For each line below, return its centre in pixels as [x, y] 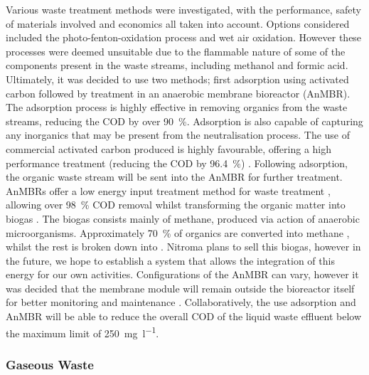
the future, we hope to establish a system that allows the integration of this [170, 260]
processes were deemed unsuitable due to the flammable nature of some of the [176, 51]
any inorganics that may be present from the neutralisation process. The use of [178, 135]
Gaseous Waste [50, 364]
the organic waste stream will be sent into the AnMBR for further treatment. [174, 177]
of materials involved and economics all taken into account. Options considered [178, 23]
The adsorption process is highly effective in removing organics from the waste [177, 107]
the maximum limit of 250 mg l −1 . [82, 332]
